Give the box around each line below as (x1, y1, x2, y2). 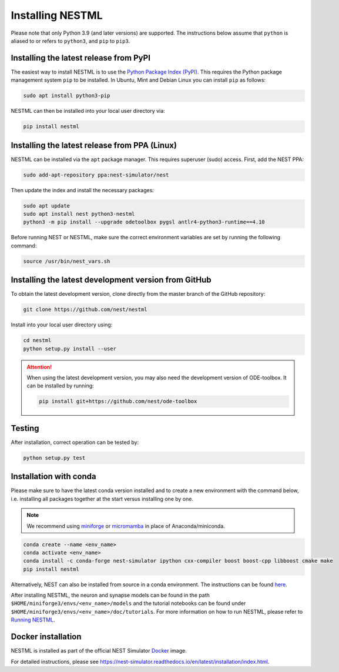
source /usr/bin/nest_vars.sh (23, 258, 110, 265)
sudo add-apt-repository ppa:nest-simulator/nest (23, 171, 169, 178)
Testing (11, 423, 39, 433)
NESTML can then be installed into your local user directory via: (11, 108, 166, 115)
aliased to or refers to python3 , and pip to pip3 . (11, 37, 130, 44)
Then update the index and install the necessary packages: (11, 186, 154, 193)
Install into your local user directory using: (11, 321, 113, 329)
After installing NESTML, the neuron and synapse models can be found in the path (11, 591, 210, 599)
